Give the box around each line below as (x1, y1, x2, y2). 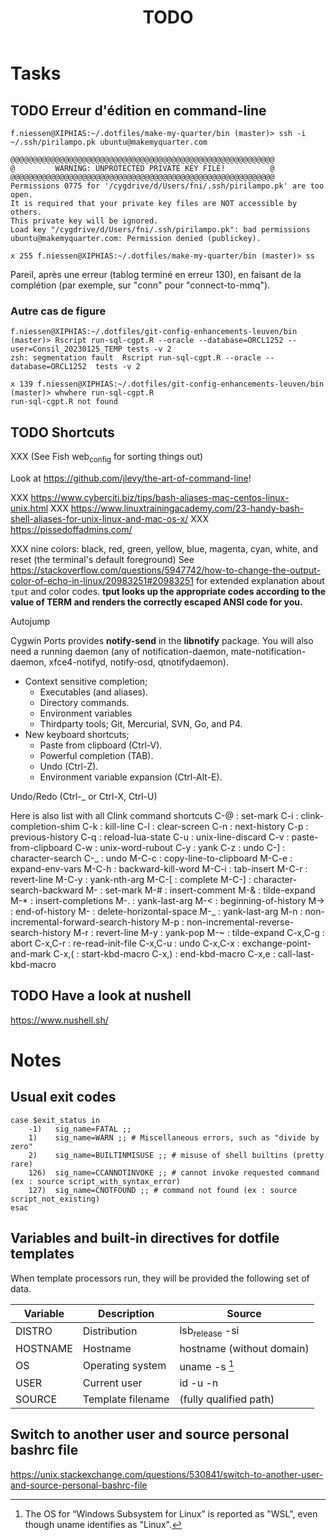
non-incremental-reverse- (186, 916, 295, 928)
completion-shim (10, 820, 81, 832)
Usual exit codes (10, 1089, 117, 1106)
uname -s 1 (179, 1357, 235, 1374)
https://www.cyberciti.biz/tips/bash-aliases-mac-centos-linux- (30, 491, 290, 503)
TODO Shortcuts (10, 424, 115, 441)
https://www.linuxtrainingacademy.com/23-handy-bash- (70, 502, 305, 514)
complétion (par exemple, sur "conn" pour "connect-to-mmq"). (10, 279, 271, 291)
